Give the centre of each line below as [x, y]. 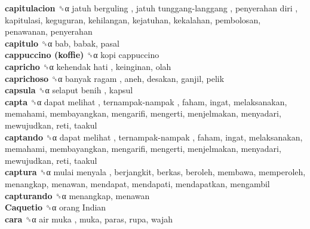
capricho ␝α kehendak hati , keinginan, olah [88, 66]
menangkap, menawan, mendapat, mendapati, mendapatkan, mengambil [137, 183]
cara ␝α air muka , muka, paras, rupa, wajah [89, 219]
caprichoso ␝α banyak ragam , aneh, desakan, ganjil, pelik [115, 78]
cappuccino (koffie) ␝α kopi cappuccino [82, 55]
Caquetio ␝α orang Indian [56, 207]
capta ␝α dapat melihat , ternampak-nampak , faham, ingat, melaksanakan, [146, 101]
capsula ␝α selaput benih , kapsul [69, 90]
